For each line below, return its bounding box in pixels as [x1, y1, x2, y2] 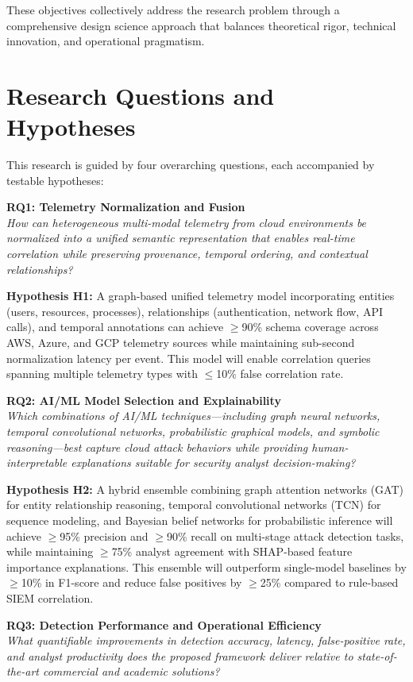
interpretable [6, 454, 68, 471]
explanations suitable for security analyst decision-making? [71, 454, 356, 471]
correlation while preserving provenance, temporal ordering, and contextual [6, 245, 368, 262]
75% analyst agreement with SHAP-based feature [111, 543, 353, 560]
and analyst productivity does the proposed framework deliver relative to [6, 647, 353, 664]
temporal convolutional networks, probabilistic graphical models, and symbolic [6, 423, 380, 439]
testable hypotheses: [6, 171, 104, 188]
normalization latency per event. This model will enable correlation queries [6, 349, 371, 366]
